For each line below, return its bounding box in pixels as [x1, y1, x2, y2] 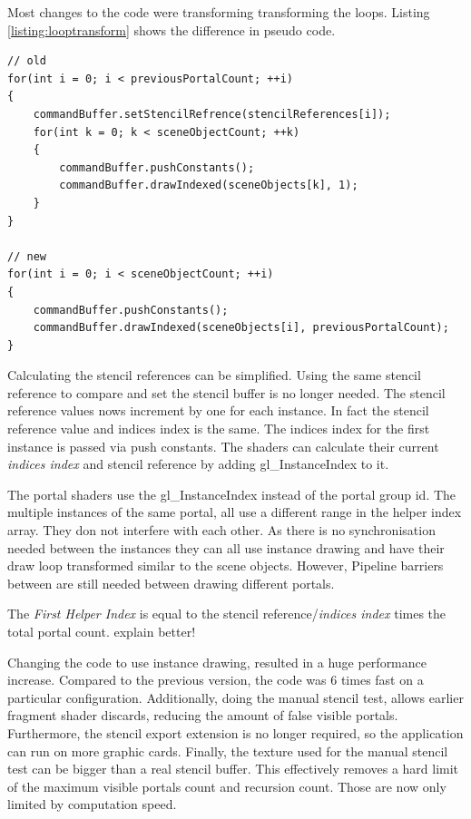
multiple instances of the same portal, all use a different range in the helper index [7, 502, 462, 522]
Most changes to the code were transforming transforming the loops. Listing [7, 3, 430, 21]
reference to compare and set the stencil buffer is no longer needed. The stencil [7, 383, 446, 402]
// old [7, 54, 46, 68]
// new [7, 249, 46, 263]
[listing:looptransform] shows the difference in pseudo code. [7, 20, 336, 39]
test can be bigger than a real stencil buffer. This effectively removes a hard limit [7, 759, 459, 778]
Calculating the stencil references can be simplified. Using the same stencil [7, 366, 421, 385]
